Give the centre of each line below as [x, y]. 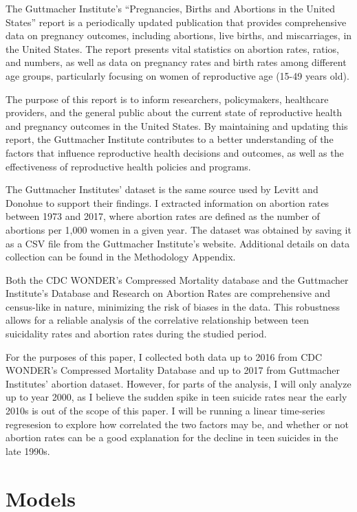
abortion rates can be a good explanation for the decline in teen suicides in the [172, 437]
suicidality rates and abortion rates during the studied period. [136, 334]
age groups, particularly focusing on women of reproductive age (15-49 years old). [177, 75]
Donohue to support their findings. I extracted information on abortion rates [167, 202]
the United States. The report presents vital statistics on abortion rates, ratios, [173, 48]
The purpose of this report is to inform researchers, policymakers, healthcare [167, 99]
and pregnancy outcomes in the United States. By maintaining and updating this [177, 125]
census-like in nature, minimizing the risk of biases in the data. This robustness [173, 306]
